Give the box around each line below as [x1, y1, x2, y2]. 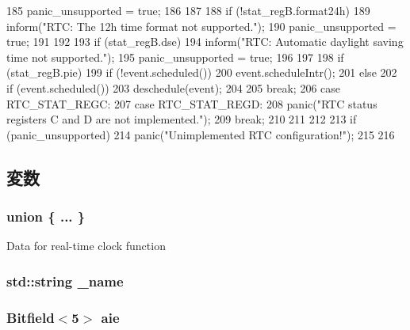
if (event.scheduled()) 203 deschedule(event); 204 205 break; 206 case [6, 79, 341, 96]
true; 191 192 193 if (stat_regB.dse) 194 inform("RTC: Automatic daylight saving [6, 33, 404, 50]
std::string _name [6, 271, 124, 290]
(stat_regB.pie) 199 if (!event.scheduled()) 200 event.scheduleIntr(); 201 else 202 [6, 64, 397, 81]
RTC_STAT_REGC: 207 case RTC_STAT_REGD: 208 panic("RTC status [6, 95, 377, 112]
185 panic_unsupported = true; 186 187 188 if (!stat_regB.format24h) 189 [6, 2, 370, 18]
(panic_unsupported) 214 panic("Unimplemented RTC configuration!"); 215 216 [6, 126, 395, 142]
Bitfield [6, 307, 55, 327]
